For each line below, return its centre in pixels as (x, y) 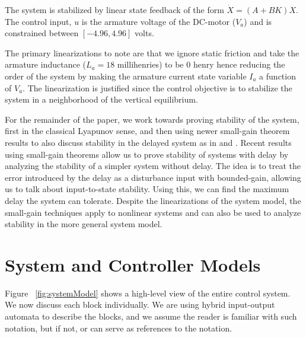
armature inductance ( (45, 64)
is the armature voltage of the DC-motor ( (159, 21)
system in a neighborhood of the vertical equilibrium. (101, 99)
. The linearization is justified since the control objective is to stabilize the (157, 87)
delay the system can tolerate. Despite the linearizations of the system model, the (153, 200)
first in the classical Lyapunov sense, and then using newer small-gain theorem (147, 131)
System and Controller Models (133, 264)
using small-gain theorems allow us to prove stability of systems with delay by (147, 154)
